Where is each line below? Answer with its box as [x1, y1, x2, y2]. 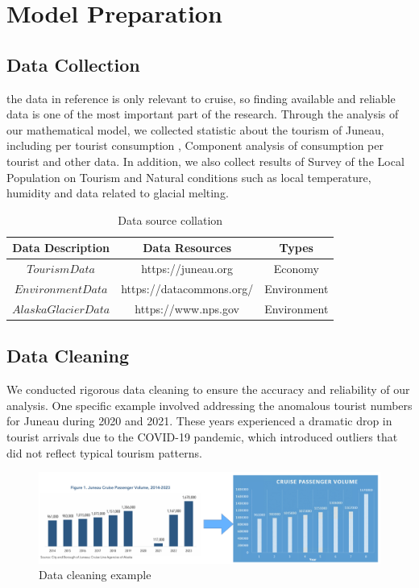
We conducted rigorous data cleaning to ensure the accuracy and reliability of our [6, 381, 410, 398]
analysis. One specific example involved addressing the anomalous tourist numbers [6, 396, 413, 413]
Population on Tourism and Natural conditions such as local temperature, [6, 168, 371, 185]
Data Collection [6, 52, 140, 77]
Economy [273, 260, 319, 277]
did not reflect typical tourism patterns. [6, 444, 202, 461]
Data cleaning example [39, 566, 151, 583]
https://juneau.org [141, 260, 234, 277]
